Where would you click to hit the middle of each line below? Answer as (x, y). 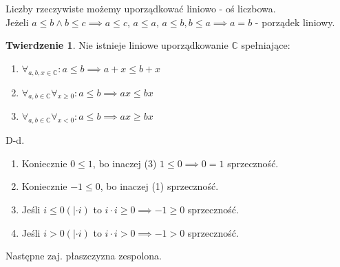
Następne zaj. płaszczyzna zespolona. (84, 256)
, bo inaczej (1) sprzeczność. (159, 186)
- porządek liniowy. (295, 22)
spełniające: (266, 45)
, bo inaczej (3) (125, 163)
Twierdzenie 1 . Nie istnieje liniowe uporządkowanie (117, 45)
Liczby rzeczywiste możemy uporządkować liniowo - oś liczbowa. (141, 8)
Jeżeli (17, 22)
